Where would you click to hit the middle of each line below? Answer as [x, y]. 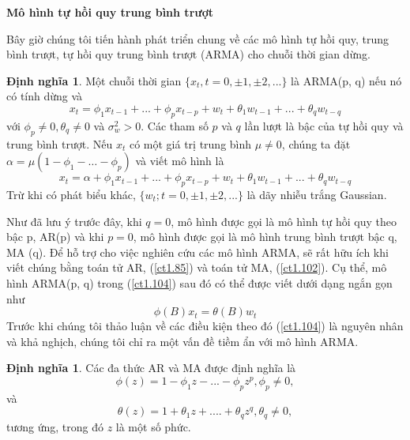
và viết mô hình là [180, 161]
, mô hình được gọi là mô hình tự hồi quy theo [284, 221]
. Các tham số [175, 125]
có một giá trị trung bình [190, 143]
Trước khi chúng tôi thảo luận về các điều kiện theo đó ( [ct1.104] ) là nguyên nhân [205, 326]
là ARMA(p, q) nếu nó [346, 80]
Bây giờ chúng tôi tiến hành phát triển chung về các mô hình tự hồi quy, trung [198, 38]
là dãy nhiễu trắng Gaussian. [317, 194]
